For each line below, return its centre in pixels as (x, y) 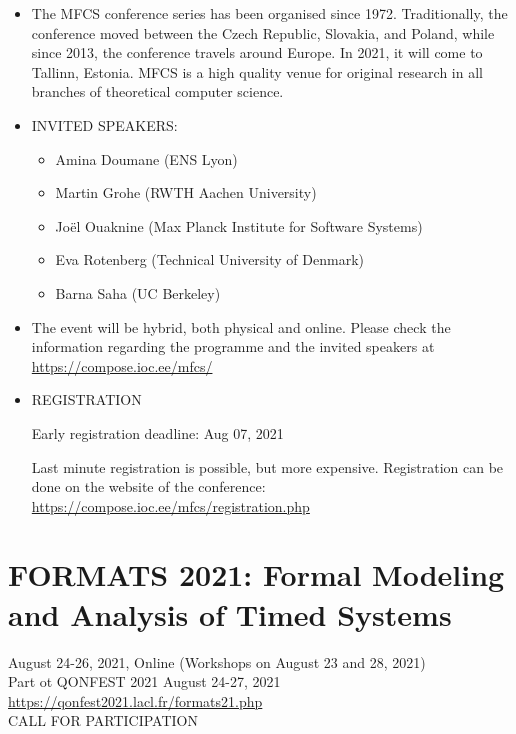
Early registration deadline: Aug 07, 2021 (157, 432)
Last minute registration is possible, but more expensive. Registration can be (267, 466)
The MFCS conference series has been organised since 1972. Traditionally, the (269, 13)
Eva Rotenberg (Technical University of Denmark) (209, 259)
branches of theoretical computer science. (157, 91)
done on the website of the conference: (148, 486)
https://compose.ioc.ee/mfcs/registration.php (170, 505)
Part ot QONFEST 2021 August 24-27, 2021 (144, 681)
